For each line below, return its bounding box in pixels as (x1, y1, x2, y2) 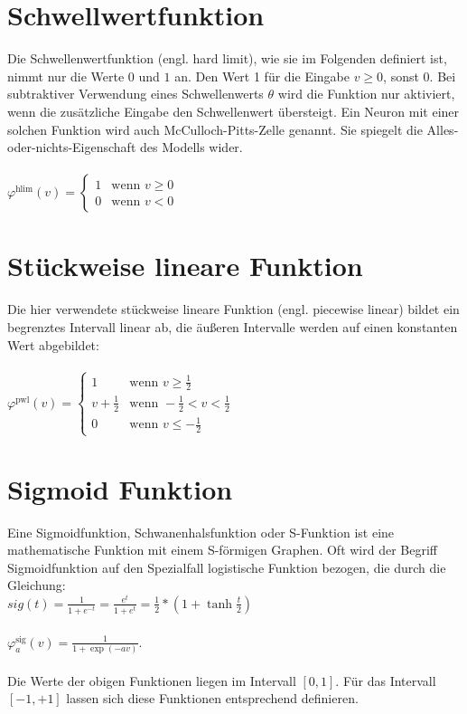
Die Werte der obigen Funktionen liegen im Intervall (7, 671, 296, 690)
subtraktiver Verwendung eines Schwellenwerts (7, 84, 264, 103)
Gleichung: (7, 576, 66, 595)
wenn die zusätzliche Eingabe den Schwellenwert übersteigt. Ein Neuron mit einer (7, 101, 460, 120)
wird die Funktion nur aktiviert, (277, 84, 455, 103)
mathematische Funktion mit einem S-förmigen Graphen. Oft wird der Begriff (7, 540, 437, 559)
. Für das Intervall (335, 671, 436, 690)
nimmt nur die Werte (7, 66, 125, 85)
